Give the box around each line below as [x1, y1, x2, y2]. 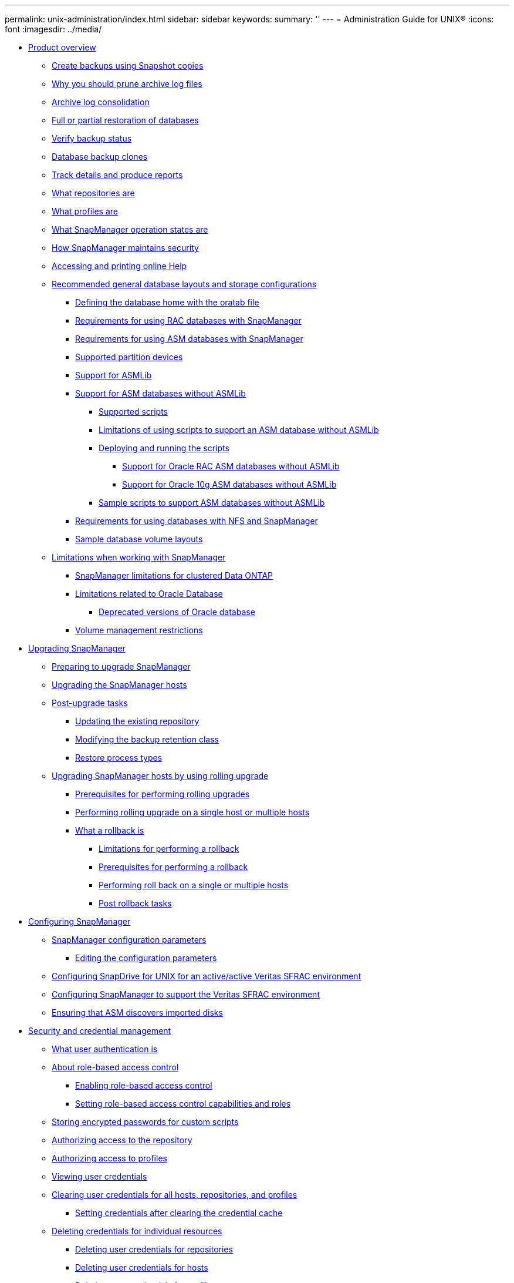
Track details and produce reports [52, 170, 183, 180]
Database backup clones [52, 152, 148, 162]
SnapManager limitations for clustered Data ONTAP [75, 570, 273, 580]
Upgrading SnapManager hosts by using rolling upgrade [52, 771, 269, 781]
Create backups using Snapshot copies [52, 61, 204, 70]
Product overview [28, 42, 96, 52]
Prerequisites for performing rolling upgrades [75, 789, 250, 799]
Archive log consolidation [52, 97, 150, 107]
